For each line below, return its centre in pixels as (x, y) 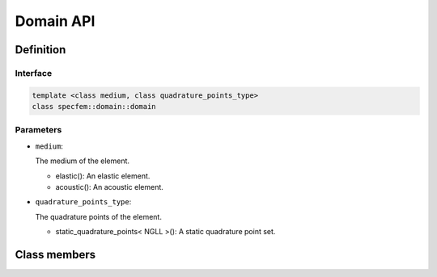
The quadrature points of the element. (98, 216)
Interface (34, 73)
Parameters (38, 130)
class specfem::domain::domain (94, 107)
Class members (55, 255)
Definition (40, 50)
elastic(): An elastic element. (103, 176)
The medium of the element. (82, 161)
